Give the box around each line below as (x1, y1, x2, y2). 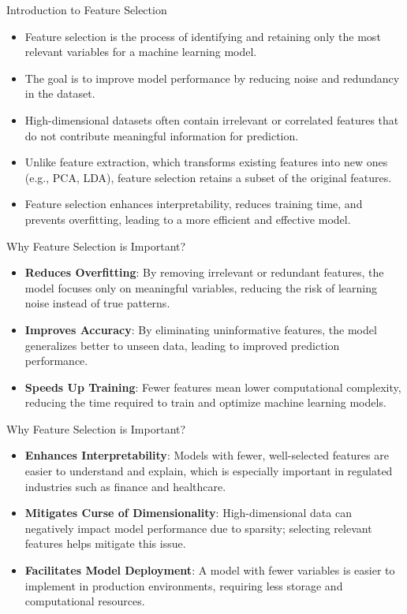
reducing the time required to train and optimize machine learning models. (24, 394, 386, 411)
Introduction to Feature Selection (6, 2, 167, 17)
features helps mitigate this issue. (24, 535, 186, 552)
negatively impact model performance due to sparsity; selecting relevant (24, 519, 372, 536)
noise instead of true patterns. (24, 295, 170, 311)
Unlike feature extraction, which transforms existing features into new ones (24, 154, 388, 170)
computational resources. (24, 593, 145, 609)
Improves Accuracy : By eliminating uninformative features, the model (24, 321, 377, 337)
